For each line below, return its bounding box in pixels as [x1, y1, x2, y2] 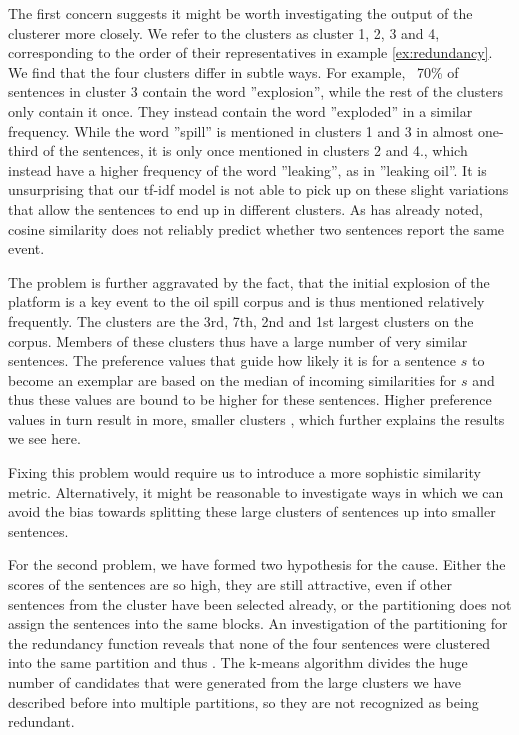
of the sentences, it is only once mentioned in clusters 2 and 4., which [43, 140, 468, 161]
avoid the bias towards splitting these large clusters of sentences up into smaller [8, 501, 496, 522]
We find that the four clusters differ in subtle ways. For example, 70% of [8, 61, 459, 82]
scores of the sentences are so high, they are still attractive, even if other [8, 574, 452, 595]
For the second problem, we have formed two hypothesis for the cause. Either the [8, 554, 506, 575]
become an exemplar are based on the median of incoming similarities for [8, 369, 457, 390]
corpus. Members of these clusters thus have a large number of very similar [8, 330, 468, 351]
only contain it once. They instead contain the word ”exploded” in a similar [8, 100, 473, 121]
